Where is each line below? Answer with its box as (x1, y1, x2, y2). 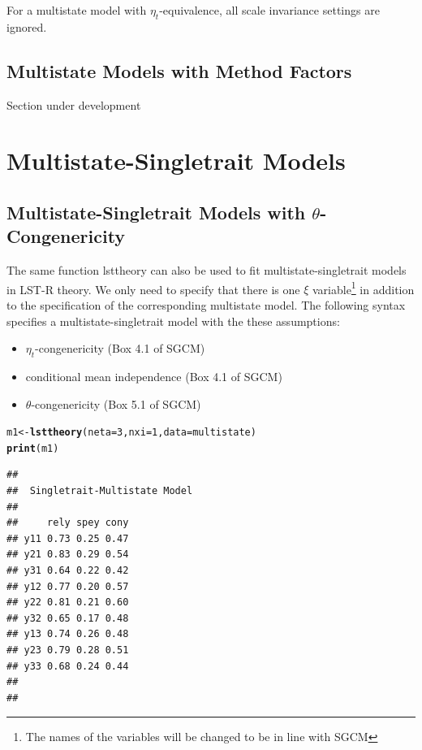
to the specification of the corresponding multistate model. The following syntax (6, 297, 406, 313)
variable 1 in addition (312, 278, 415, 297)
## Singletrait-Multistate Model (6, 485, 193, 497)
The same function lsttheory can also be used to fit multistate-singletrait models (6, 262, 407, 279)
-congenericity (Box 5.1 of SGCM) (31, 395, 201, 412)
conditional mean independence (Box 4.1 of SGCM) (25, 367, 282, 384)
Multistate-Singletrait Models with (6, 199, 306, 224)
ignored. (6, 18, 47, 35)
